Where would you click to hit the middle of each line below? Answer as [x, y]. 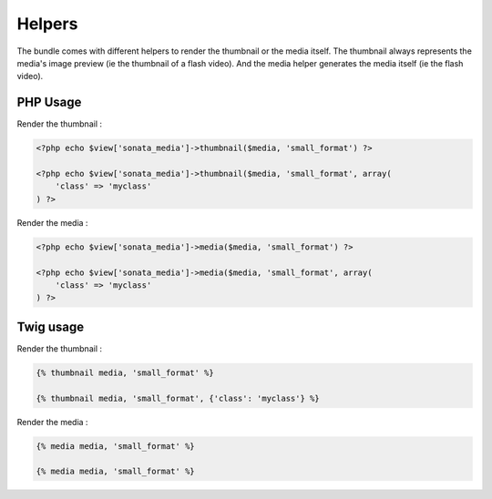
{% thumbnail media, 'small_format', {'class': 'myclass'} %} [178, 398]
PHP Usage [49, 102]
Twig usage [51, 326]
